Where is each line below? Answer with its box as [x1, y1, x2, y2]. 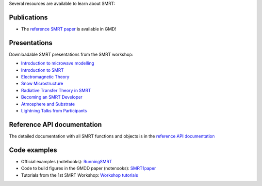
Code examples [9, 146, 57, 154]
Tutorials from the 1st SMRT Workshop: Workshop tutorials [21, 172, 138, 178]
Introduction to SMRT [21, 67, 64, 73]
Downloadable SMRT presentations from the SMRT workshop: [9, 51, 133, 57]
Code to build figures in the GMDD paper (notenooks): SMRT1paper [21, 165, 156, 171]
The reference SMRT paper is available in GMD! [21, 26, 116, 31]
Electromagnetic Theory [21, 74, 70, 79]
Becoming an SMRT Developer [21, 94, 82, 100]
